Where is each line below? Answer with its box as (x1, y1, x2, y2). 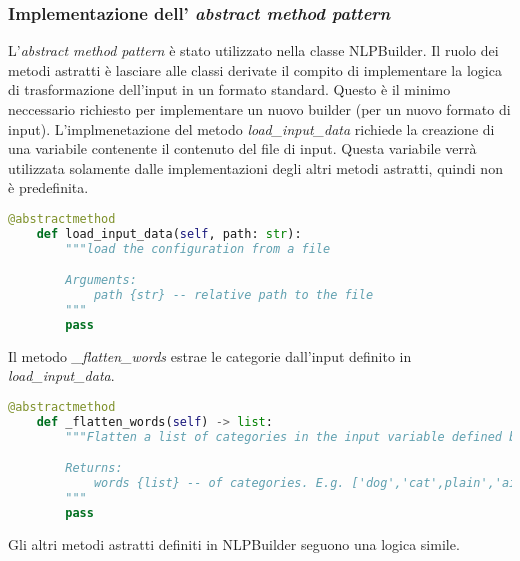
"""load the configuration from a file (65, 241, 331, 256)
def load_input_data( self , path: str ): (36, 226, 302, 241)
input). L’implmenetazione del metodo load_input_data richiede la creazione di (8, 118, 495, 139)
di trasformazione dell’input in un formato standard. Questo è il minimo (8, 79, 451, 100)
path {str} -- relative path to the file (93, 288, 374, 303)
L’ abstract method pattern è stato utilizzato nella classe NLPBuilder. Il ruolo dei (8, 40, 499, 61)
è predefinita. (8, 177, 89, 198)
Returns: (65, 461, 123, 476)
